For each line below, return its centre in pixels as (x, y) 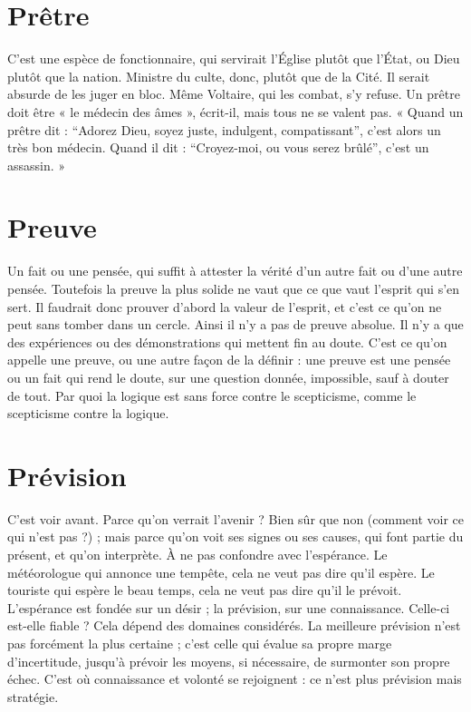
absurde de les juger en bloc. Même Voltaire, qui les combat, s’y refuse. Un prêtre (234, 94)
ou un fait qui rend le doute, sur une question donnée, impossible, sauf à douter (228, 377)
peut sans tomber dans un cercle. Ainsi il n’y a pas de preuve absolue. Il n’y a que (235, 324)
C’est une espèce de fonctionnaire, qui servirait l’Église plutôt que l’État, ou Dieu (234, 59)
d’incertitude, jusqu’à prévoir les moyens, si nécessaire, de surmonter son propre (229, 661)
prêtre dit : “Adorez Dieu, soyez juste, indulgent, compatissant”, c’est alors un (224, 129)
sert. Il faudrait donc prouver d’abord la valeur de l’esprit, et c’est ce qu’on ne (225, 306)
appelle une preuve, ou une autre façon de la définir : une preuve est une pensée (229, 360)
